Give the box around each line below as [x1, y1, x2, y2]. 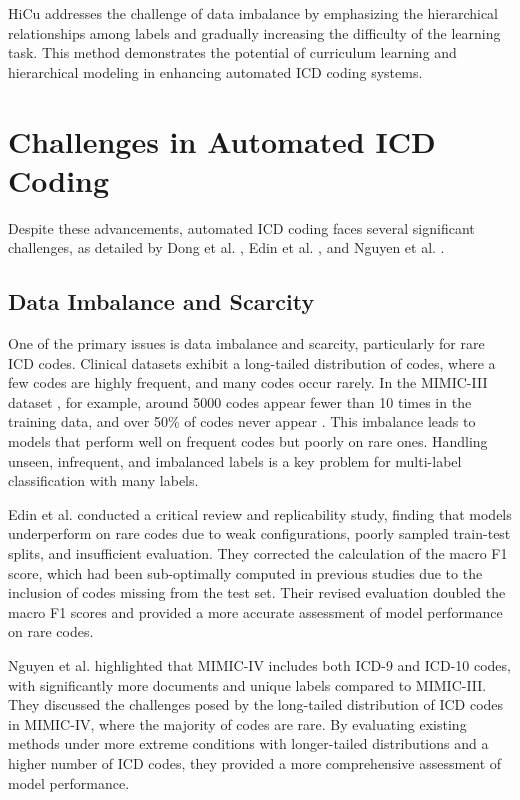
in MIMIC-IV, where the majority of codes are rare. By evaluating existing [8, 713, 467, 734]
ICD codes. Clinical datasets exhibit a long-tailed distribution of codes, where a [8, 352, 496, 373]
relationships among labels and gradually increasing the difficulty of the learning [8, 22, 501, 43]
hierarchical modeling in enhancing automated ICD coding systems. [8, 61, 423, 82]
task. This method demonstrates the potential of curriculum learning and [8, 42, 457, 63]
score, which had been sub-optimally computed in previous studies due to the [8, 562, 483, 583]
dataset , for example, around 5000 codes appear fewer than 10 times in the [8, 391, 472, 412]
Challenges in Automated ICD [8, 120, 436, 161]
